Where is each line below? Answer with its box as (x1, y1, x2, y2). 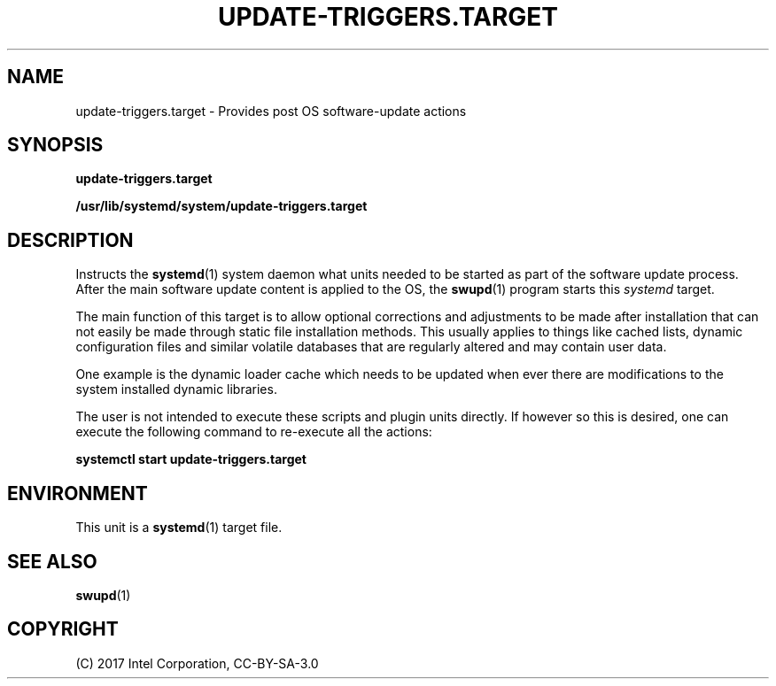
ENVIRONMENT (7, 482, 148, 505)
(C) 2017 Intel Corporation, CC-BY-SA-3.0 (75, 655, 319, 671)
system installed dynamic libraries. (75, 382, 277, 397)
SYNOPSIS (7, 134, 104, 157)
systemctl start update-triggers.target (75, 451, 307, 467)
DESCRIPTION (7, 228, 134, 251)
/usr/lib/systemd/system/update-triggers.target (75, 198, 368, 214)
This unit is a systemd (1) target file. (75, 520, 283, 536)
